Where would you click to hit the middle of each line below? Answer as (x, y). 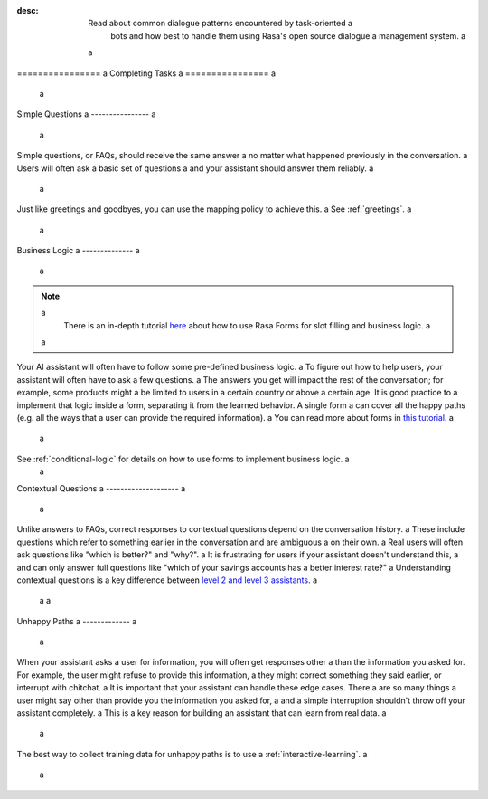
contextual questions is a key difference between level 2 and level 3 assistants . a (167, 580)
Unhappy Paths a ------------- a (77, 621)
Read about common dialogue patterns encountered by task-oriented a (220, 24)
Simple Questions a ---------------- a (86, 114)
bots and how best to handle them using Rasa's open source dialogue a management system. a (288, 35)
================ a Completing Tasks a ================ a (146, 73)
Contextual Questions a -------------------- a (101, 488)
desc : (28, 10)
